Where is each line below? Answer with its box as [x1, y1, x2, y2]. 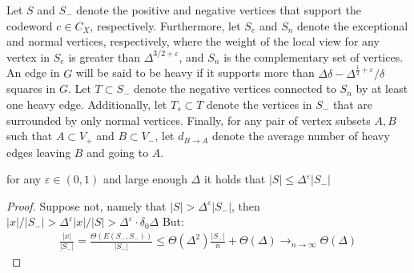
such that [6, 127, 53, 144]
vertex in [6, 48, 50, 65]
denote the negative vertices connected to [134, 80, 336, 97]
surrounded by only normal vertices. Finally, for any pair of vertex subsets [6, 111, 371, 128]
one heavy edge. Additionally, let [6, 95, 167, 112]
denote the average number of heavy [212, 127, 390, 144]
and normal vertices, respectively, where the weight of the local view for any [6, 33, 380, 50]
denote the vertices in [207, 95, 312, 112]
